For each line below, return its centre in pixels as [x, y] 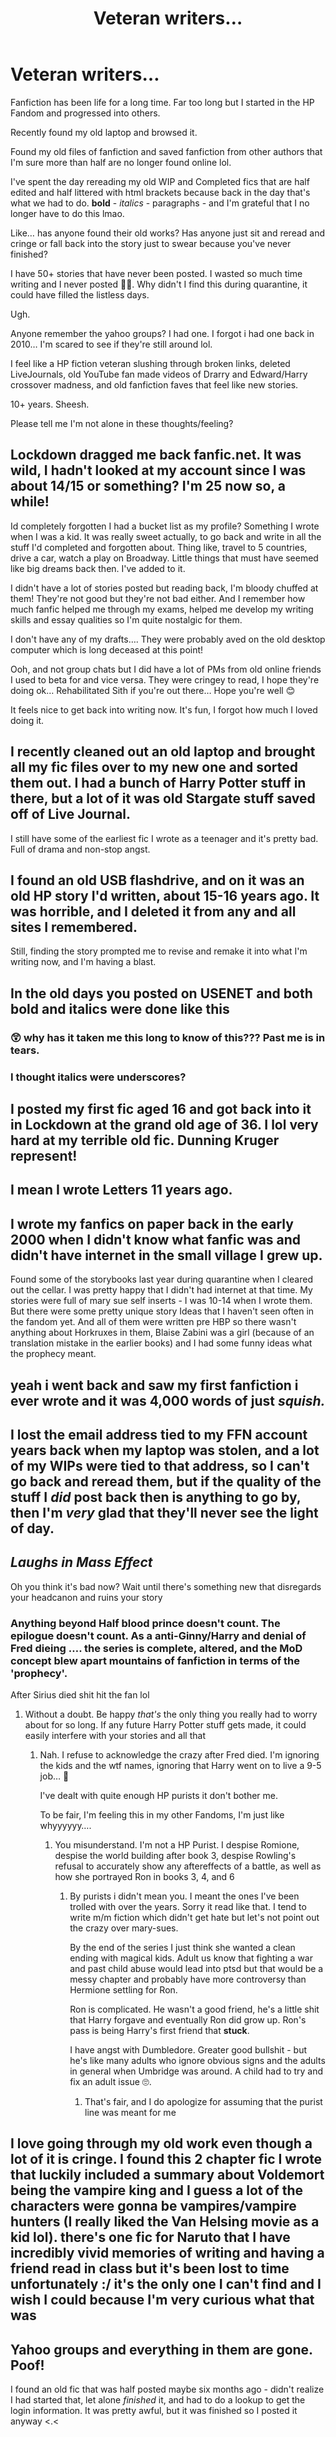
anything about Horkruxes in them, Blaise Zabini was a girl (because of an [162, 1333]
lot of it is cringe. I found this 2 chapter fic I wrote [166, 2159]
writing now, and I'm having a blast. [83, 962]
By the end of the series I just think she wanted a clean [182, 1948]
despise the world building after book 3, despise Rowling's [175, 1856]
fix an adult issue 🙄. [110, 2082]
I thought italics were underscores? [98, 1077]
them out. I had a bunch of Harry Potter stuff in [158, 783]
